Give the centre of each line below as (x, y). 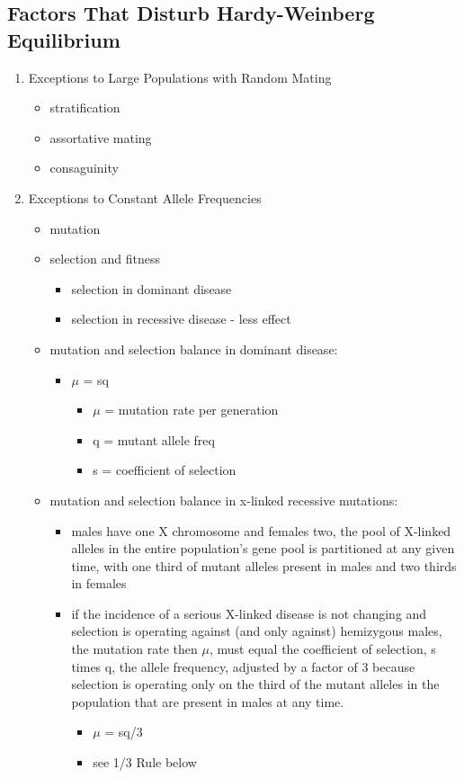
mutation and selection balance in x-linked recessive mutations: (224, 500)
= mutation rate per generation (192, 410)
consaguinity (84, 168)
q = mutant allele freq (154, 439)
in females (99, 583)
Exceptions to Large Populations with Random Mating (180, 77)
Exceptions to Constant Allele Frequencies (145, 197)
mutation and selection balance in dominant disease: (194, 349)
